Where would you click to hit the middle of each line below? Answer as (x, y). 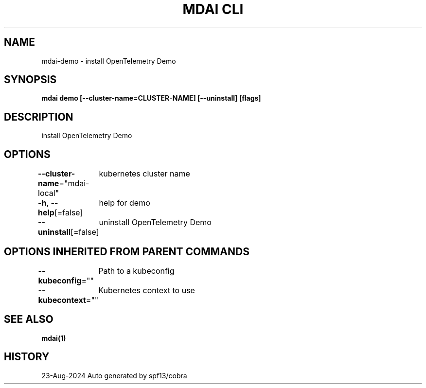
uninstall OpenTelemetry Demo (155, 222)
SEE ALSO (29, 319)
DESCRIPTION (39, 117)
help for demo (124, 203)
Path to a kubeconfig (136, 271)
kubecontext (62, 300)
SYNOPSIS (30, 80)
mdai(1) (54, 338)
